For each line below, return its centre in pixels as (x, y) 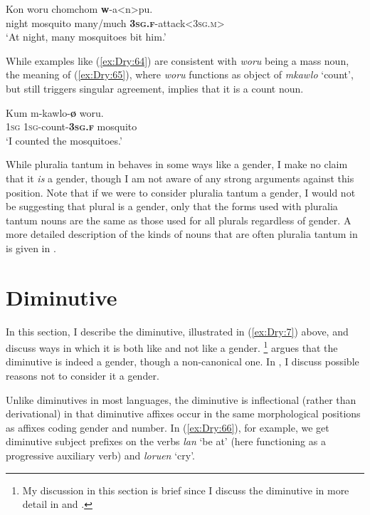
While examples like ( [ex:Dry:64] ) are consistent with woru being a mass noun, (178, 60)
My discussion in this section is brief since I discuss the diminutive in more (186, 490)
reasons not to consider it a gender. (83, 376)
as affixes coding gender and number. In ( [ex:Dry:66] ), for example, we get (168, 427)
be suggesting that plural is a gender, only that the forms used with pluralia (172, 206)
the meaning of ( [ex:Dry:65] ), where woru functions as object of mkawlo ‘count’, (180, 74)
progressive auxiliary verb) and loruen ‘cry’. (100, 456)
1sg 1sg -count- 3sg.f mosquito (72, 126)
